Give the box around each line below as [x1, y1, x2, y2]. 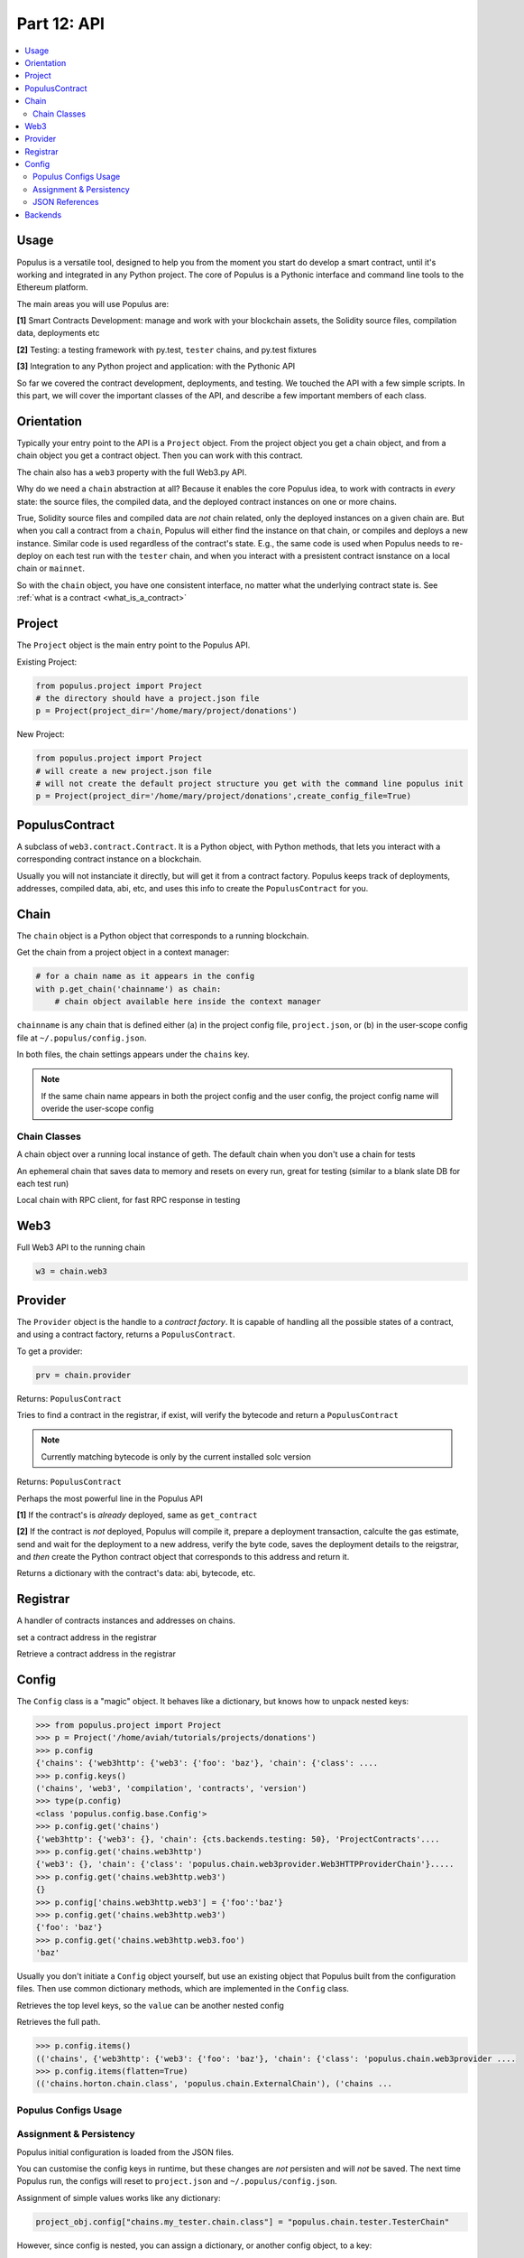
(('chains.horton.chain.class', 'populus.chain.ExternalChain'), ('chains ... [35, 2078, 392, 2089]
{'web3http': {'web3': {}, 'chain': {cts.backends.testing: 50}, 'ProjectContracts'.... [35, 1833, 441, 1844]
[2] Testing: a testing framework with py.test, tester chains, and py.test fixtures [16, 344, 317, 355]
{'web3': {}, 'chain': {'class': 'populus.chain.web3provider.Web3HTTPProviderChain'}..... [35, 1859, 455, 1870]
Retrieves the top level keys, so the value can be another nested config [16, 2000, 284, 2011]
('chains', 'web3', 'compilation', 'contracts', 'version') [35, 1784, 308, 1794]
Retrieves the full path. [16, 2017, 101, 2028]
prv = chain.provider [35, 1369, 132, 1380]
